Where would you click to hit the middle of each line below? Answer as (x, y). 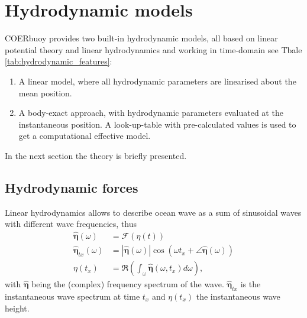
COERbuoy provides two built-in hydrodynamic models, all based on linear (141, 38)
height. (17, 308)
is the (251, 284)
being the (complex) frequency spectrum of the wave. (128, 284)
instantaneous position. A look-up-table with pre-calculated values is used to (157, 124)
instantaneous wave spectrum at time (72, 296)
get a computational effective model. (85, 136)
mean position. (45, 93)
